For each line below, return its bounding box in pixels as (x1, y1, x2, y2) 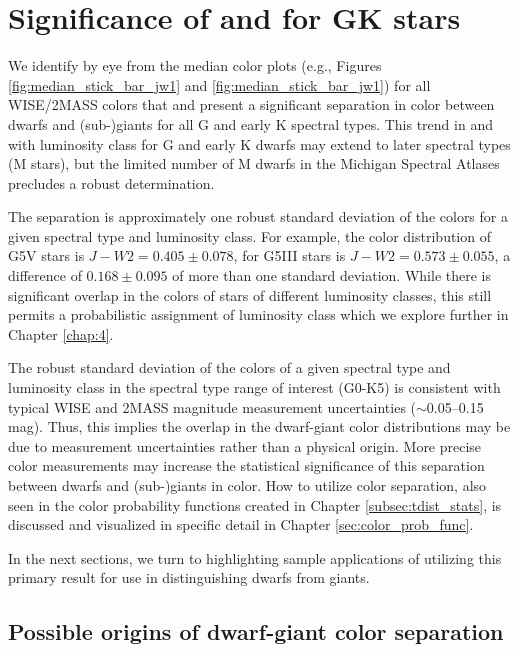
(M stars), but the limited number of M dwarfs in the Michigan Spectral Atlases (8, 153, 500, 174)
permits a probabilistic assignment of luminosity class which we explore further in (8, 304, 509, 325)
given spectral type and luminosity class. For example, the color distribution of (8, 225, 491, 246)
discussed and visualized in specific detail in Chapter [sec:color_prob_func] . (8, 514, 474, 535)
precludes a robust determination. (8, 172, 215, 193)
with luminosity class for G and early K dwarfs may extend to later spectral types (8, 133, 511, 154)
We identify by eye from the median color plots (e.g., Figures (8, 55, 382, 76)
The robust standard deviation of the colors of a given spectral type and (8, 357, 451, 378)
